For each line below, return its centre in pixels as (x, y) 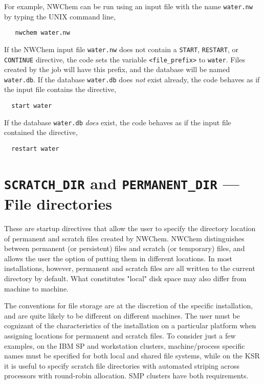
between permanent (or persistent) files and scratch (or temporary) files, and (125, 248)
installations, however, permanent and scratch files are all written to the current (130, 268)
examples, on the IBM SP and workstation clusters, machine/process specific (125, 345)
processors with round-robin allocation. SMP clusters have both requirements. (126, 376)
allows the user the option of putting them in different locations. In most (118, 258)
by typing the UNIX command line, (60, 16)
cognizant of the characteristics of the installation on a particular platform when (130, 325)
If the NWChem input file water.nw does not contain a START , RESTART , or (121, 49)
